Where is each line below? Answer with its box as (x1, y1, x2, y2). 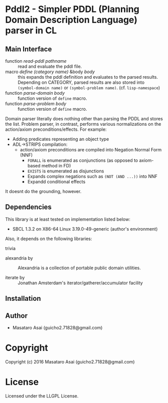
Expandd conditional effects (27, 179, 86, 184)
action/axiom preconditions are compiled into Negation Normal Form (20, 147, 162, 152)
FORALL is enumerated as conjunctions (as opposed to (27, 157, 138, 163)
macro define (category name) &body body (5, 69, 95, 75)
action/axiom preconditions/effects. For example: (5, 126, 107, 132)
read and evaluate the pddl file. (18, 64, 82, 69)
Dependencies (5, 203, 52, 212)
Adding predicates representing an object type (12, 136, 109, 142)
